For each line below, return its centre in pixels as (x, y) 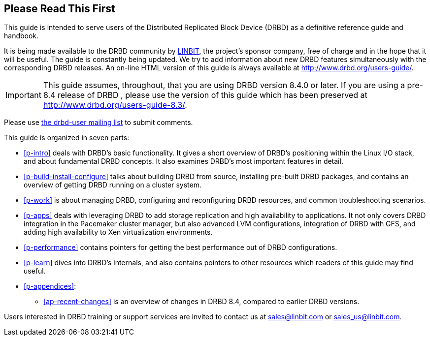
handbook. (21, 36)
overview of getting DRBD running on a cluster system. (113, 185)
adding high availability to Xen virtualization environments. (118, 232)
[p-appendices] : (50, 286)
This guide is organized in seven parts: (67, 138)
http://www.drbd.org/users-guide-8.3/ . (115, 105)
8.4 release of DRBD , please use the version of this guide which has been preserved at (205, 95)
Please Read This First (60, 9)
